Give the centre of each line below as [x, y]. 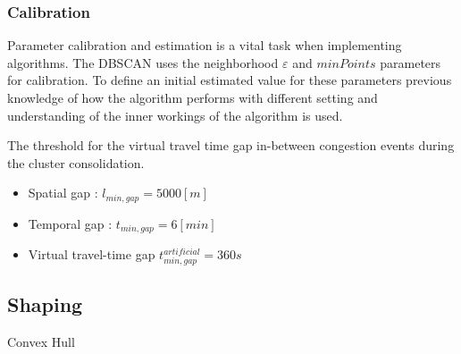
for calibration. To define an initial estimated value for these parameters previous [230, 80]
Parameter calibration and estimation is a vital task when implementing [205, 45]
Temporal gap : [70, 223]
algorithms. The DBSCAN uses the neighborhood [143, 62]
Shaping [45, 304]
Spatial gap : [63, 193]
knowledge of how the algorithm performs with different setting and [193, 97]
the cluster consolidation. [76, 162]
